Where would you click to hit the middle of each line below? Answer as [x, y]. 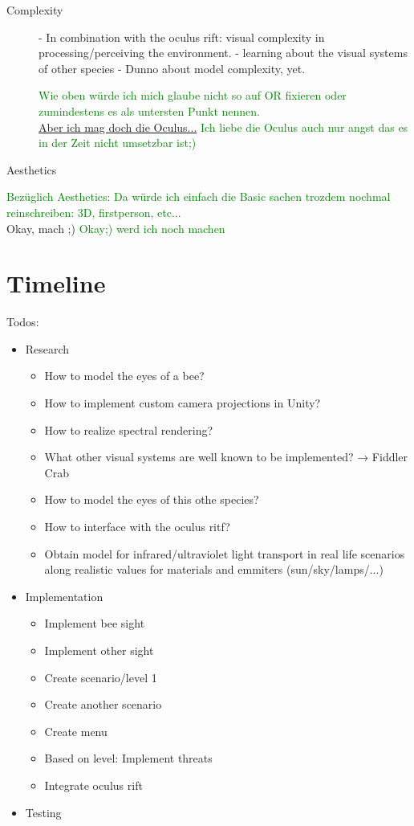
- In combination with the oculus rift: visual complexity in [182, 37]
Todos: [23, 322]
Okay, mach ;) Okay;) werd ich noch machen [116, 228]
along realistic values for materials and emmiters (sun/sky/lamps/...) [214, 569]
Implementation [64, 596]
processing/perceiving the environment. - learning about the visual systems [223, 53]
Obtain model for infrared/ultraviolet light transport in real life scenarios [225, 553]
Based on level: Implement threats [128, 758]
